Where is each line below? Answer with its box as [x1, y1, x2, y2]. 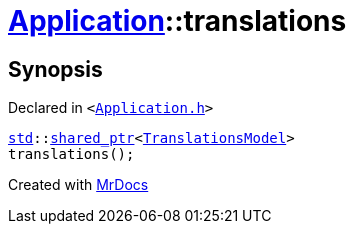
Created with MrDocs [8, 176, 149, 194]
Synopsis [8, 56, 103, 82]
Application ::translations [8, 4, 347, 38]
